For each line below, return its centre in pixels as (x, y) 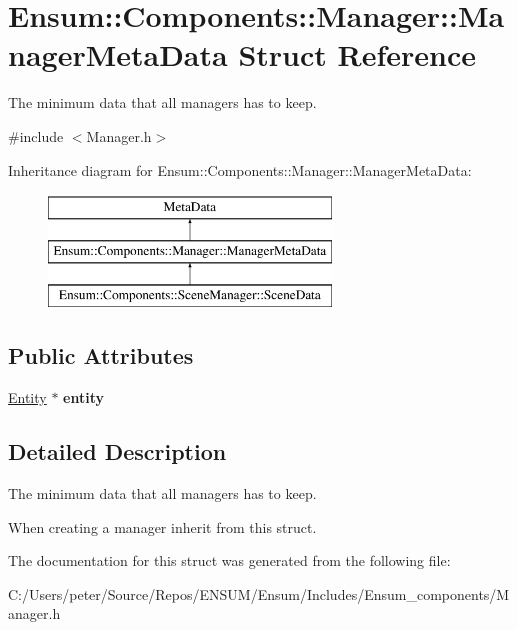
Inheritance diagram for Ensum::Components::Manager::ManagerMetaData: (240, 169)
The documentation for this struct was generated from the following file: (229, 560)
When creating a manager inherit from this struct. (162, 526)
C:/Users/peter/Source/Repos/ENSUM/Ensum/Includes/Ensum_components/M (259, 593)
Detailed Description (117, 451)
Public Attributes (101, 355)
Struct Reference (357, 54)
